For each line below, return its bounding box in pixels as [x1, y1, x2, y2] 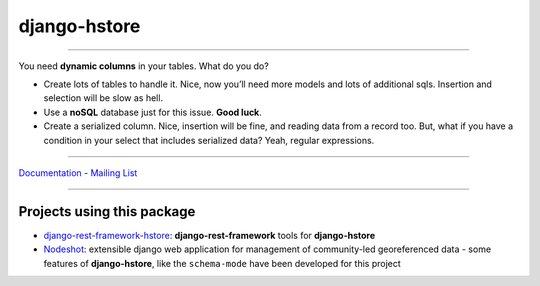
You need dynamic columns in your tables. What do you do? [18, 60, 269, 72]
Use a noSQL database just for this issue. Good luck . [43, 106, 262, 118]
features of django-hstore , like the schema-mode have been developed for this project [43, 257, 402, 269]
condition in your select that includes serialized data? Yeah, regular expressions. [43, 134, 375, 146]
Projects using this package [18, 203, 196, 220]
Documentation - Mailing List [18, 166, 138, 179]
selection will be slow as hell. [43, 92, 164, 104]
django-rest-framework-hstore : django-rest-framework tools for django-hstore [43, 229, 376, 241]
